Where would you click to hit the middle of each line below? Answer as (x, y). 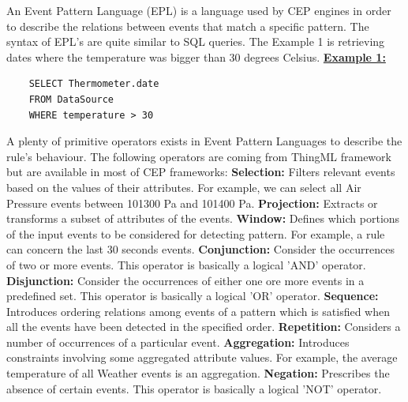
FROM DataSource (71, 99)
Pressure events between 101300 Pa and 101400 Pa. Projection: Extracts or (192, 203)
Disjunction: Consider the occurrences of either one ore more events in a (185, 280)
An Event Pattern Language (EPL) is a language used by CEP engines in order (199, 10)
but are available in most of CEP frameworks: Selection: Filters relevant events (201, 172)
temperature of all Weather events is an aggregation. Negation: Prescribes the (198, 373)
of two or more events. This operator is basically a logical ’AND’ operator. (186, 264)
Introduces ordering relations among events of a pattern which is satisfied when (198, 311)
